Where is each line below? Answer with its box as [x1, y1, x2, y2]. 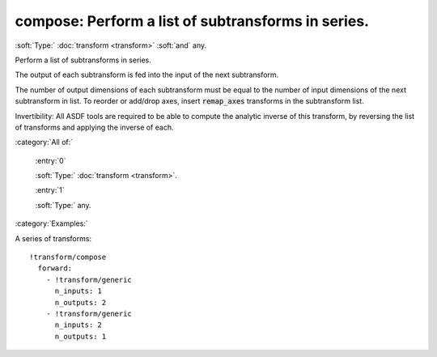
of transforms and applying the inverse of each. [15, 122, 174, 132]
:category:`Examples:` [15, 219, 88, 228]
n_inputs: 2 [54, 321, 103, 329]
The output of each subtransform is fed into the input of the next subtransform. [15, 70, 279, 80]
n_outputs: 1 [54, 332, 107, 341]
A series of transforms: [15, 233, 92, 243]
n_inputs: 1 [54, 287, 103, 295]
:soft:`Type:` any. [35, 200, 92, 210]
